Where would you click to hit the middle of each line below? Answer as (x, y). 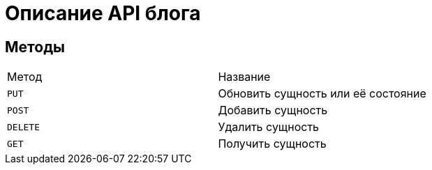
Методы (35, 47)
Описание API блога (103, 13)
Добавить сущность (273, 110)
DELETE (23, 127)
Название (244, 77)
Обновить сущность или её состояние (322, 94)
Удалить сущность (269, 127)
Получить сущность (272, 144)
